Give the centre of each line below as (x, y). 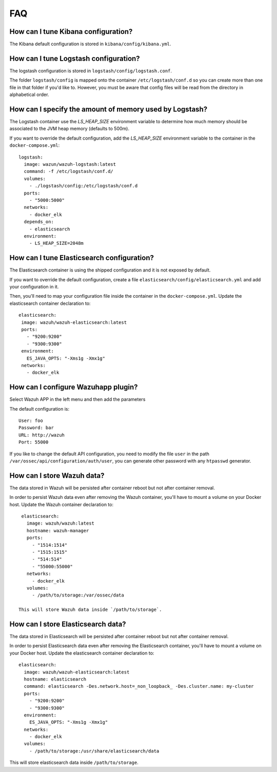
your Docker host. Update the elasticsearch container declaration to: (82, 653)
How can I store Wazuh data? (57, 476)
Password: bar (36, 428)
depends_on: (39, 222)
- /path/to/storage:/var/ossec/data (78, 595)
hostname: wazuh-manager (58, 530)
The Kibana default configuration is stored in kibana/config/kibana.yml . (90, 44)
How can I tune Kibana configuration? (71, 32)
